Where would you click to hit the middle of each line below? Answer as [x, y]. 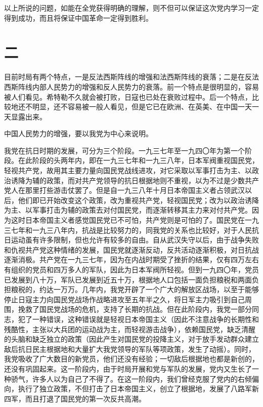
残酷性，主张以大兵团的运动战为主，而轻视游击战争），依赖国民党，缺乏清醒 [130, 329]
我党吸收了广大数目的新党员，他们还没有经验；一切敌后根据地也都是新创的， [131, 359]
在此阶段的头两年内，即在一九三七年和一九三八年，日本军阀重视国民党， [138, 160]
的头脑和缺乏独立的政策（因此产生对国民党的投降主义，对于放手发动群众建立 [131, 339]
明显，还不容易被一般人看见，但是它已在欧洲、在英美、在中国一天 [142, 107]
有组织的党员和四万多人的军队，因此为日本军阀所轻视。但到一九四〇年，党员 [131, 269]
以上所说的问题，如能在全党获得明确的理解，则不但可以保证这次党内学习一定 [131, 8]
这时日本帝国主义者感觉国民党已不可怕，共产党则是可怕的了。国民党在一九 [135, 220]
